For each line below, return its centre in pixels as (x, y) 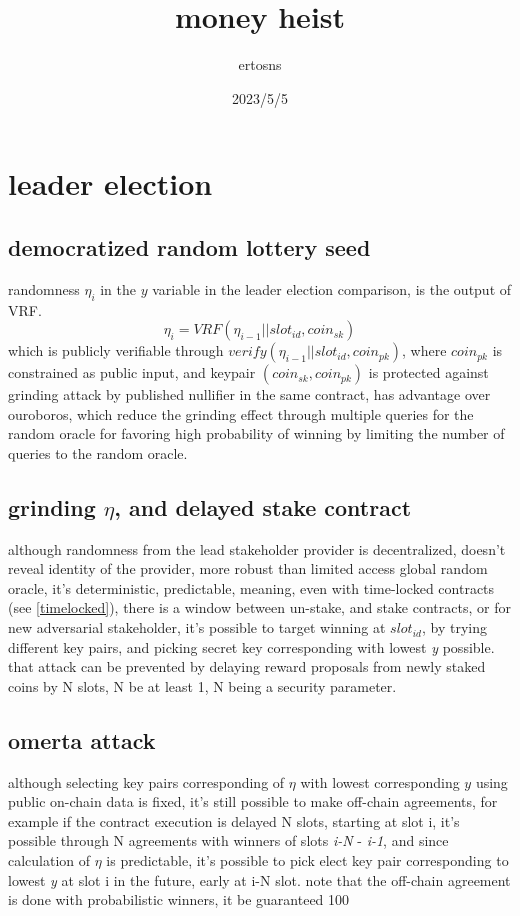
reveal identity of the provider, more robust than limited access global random (248, 568)
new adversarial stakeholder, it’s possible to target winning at (197, 627)
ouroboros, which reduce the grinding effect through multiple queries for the (241, 413)
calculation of (49, 860)
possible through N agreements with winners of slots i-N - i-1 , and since (228, 840)
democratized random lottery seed (189, 246)
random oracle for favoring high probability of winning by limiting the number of (256, 433)
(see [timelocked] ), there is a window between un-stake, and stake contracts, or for (259, 607)
